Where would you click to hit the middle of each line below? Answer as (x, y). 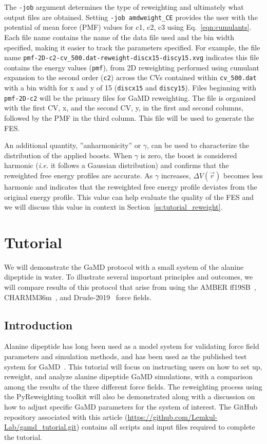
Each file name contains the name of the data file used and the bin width (119, 37)
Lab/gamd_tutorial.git (40, 427)
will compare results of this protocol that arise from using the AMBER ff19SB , (130, 287)
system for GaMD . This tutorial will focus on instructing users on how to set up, (133, 366)
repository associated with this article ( (66, 417)
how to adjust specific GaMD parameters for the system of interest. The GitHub (131, 406)
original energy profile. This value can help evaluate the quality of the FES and (129, 197)
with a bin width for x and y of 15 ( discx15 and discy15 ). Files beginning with (130, 88)
